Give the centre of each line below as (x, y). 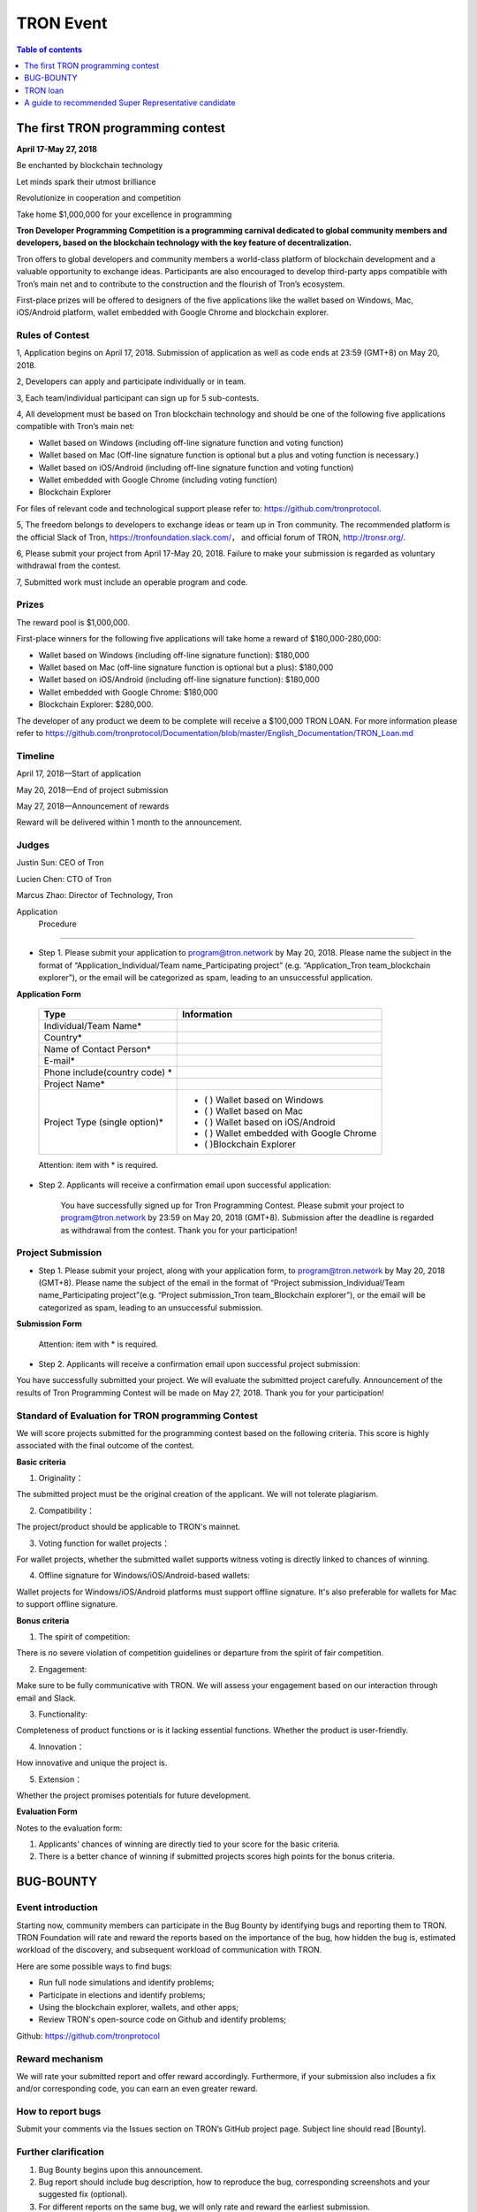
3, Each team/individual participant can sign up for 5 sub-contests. (138, 397)
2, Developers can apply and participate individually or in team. (131, 381)
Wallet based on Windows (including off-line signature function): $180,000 (174, 655)
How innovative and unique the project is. (92, 1763)
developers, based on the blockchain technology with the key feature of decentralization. (184, 242)
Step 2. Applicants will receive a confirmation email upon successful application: (185, 1185)
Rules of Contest (53, 335)
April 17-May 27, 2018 (57, 150)
